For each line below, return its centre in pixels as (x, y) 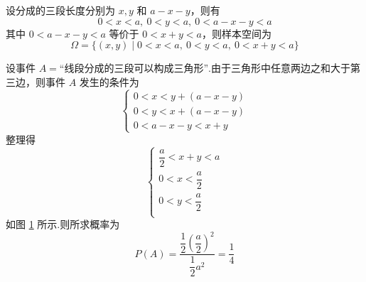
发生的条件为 (109, 81)
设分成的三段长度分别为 (60, 10)
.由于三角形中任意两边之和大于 (279, 68)
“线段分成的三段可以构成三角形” (134, 69)
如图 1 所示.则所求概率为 (63, 224)
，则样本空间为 (237, 33)
